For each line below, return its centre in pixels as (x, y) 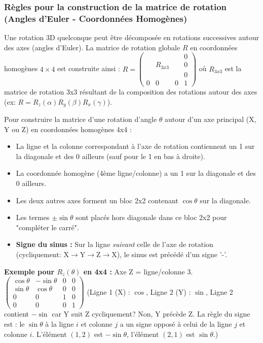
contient (16, 314)
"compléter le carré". (47, 227)
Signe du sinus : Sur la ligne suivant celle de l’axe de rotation (115, 244)
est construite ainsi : (89, 68)
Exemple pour (29, 271)
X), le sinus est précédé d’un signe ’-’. (170, 254)
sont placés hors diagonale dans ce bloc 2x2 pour (151, 217)
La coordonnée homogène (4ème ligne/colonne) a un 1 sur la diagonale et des (136, 173)
